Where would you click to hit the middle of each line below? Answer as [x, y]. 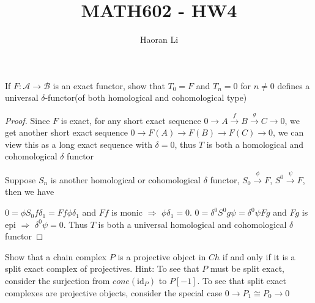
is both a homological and [255, 144]
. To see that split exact [242, 281]
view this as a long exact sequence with [79, 144]
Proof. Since [28, 120]
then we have [30, 192]
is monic [127, 212]
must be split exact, [247, 268]
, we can [288, 132]
